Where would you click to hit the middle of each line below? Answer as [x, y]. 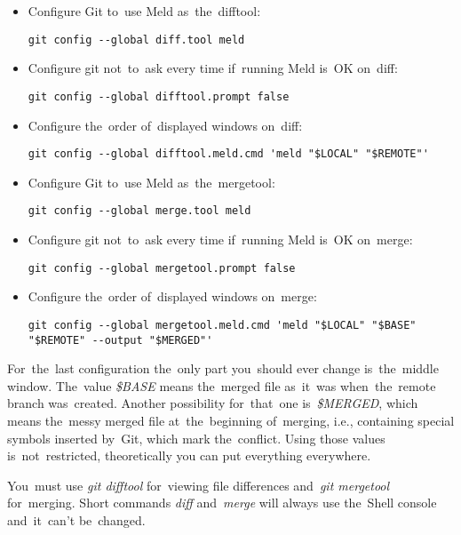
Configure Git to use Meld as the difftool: [144, 11]
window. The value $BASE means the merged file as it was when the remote [222, 385]
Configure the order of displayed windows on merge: [172, 296]
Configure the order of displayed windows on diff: [165, 125]
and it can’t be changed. [76, 519]
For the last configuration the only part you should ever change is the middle [223, 368]
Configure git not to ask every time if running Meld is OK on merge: [220, 239]
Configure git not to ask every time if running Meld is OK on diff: [213, 68]
